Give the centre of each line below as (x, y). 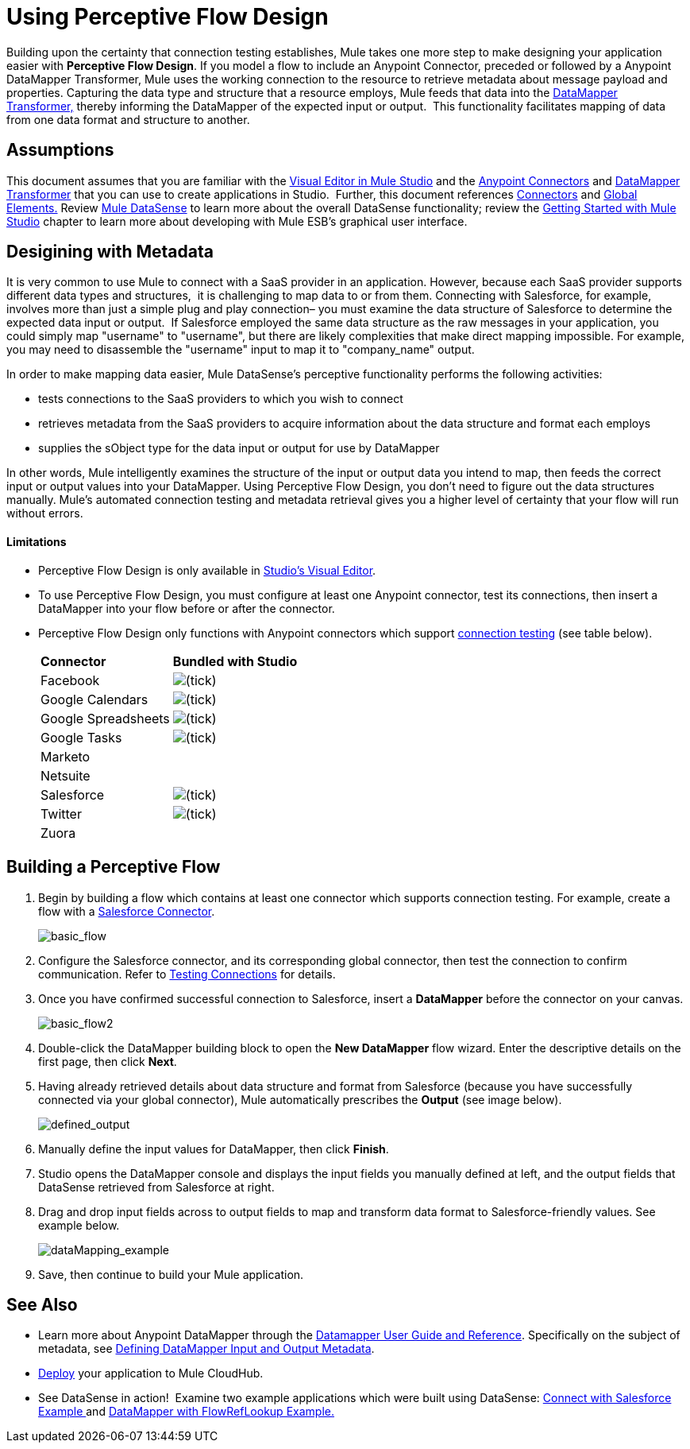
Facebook (70, 680)
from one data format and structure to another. (128, 119)
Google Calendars (94, 699)
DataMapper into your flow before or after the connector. (187, 608)
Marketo (66, 756)
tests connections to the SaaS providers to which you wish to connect (221, 399)
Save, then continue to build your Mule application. (171, 1274)
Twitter (61, 814)
